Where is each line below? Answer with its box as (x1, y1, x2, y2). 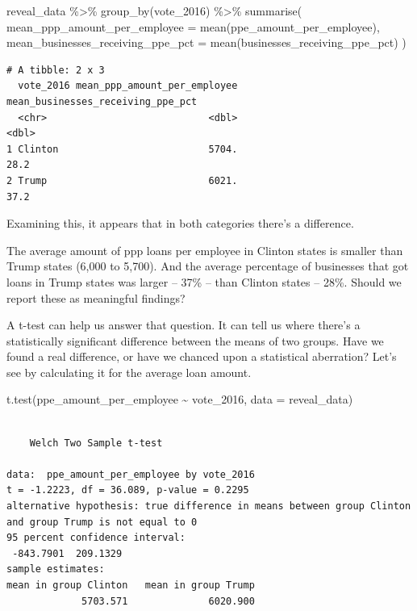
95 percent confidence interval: (6, 532, 186, 544)
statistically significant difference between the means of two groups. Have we (6, 332, 384, 349)
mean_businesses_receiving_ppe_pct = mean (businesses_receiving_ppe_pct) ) (6, 34, 407, 51)
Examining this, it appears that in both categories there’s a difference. (6, 215, 354, 232)
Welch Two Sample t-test (29, 437, 163, 449)
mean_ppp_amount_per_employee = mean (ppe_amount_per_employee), (6, 18, 380, 35)
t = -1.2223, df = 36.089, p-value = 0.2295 (6, 484, 249, 496)
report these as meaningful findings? (6, 289, 186, 306)
